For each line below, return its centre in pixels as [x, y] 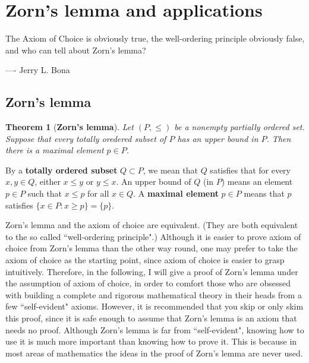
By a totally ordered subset [62, 170]
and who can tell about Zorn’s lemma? [76, 50]
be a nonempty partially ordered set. [239, 127]
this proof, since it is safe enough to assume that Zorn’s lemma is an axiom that [151, 318]
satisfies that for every [250, 170]
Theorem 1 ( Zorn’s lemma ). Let [70, 127]
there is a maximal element [55, 150]
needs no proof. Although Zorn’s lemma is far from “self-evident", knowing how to [155, 329]
